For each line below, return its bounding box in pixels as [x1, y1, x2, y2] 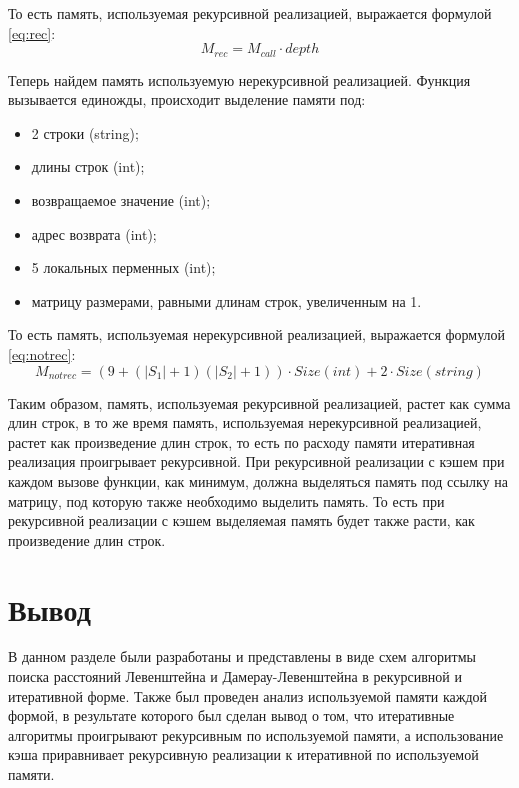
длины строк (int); [31, 156, 145, 177]
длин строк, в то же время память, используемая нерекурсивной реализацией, [8, 412, 482, 433]
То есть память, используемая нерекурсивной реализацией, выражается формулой [8, 324, 506, 345]
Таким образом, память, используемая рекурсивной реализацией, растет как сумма [8, 392, 511, 413]
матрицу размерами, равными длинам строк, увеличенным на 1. [31, 290, 422, 311]
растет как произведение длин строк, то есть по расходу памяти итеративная [8, 431, 475, 452]
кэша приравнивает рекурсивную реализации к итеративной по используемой [8, 744, 479, 765]
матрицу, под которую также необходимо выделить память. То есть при [8, 490, 445, 511]
